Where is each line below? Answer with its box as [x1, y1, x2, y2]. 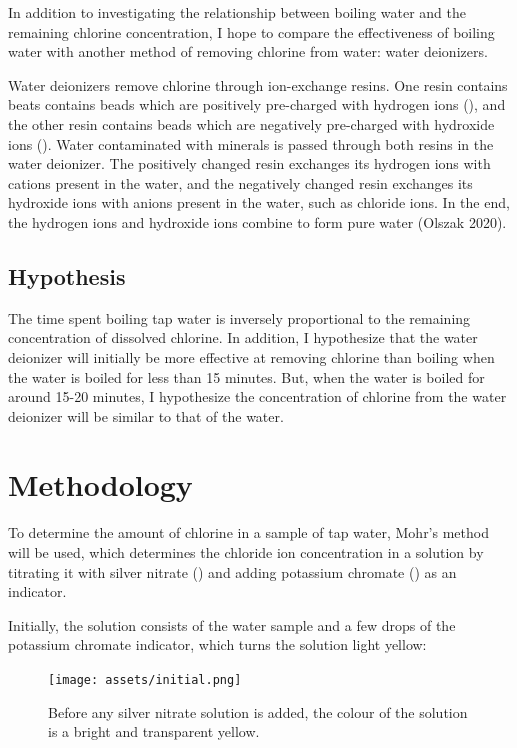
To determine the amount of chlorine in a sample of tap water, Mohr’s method [8, 522, 489, 543]
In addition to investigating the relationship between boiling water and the [8, 2, 466, 22]
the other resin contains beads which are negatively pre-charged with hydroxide [8, 113, 495, 134]
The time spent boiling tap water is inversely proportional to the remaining [8, 307, 471, 328]
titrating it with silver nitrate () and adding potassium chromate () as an [8, 561, 457, 582]
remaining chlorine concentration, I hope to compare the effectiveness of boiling [8, 21, 495, 42]
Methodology [8, 464, 193, 505]
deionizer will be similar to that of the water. [8, 405, 284, 426]
